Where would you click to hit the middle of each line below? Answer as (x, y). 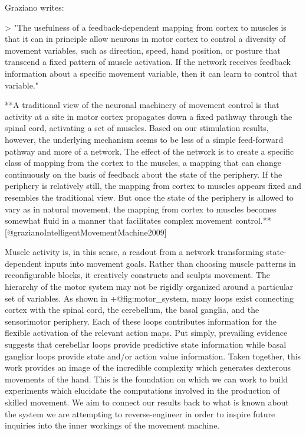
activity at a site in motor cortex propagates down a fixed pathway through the (149, 116)
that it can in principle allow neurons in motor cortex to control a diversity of (145, 39)
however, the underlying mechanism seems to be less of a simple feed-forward (144, 139)
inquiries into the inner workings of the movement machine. (112, 425)
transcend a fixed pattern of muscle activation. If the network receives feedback (148, 62)
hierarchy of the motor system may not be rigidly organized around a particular (149, 287)
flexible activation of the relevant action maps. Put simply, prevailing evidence (146, 333)
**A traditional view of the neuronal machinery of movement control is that (142, 105)
